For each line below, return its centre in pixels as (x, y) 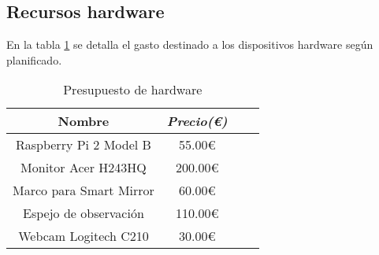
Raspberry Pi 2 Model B (83, 145)
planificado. (34, 59)
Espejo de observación (84, 213)
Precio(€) (197, 121)
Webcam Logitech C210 (84, 236)
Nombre (84, 121)
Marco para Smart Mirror (84, 190)
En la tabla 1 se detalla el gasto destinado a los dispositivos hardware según (190, 44)
